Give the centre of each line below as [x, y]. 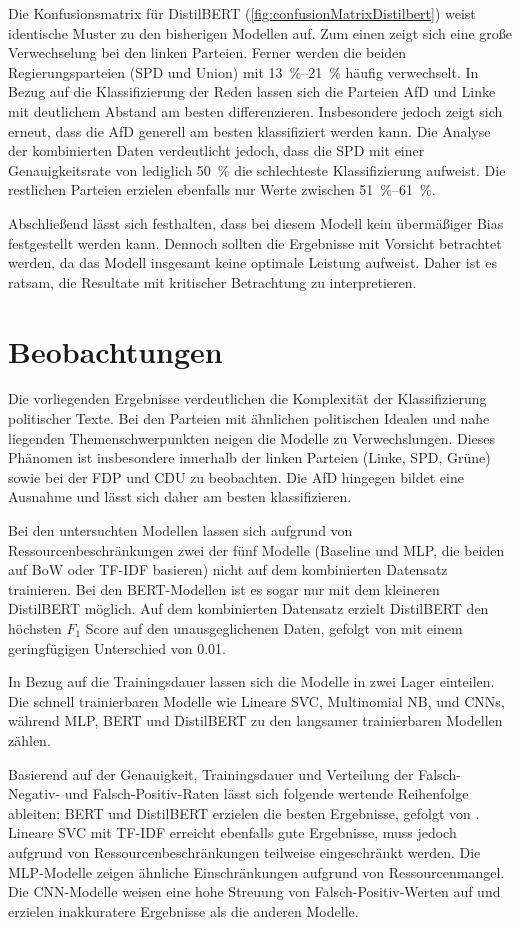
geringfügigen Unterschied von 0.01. [117, 647]
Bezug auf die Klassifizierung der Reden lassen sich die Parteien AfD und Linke [252, 91]
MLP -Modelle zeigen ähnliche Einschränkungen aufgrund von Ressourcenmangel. [256, 871]
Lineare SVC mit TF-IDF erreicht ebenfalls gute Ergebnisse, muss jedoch [232, 832]
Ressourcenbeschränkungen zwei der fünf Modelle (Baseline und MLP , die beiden [256, 549]
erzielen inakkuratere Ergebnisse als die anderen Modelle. [183, 910]
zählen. [29, 739]
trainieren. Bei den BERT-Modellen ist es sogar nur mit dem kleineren [224, 588]
